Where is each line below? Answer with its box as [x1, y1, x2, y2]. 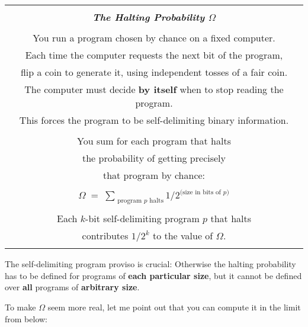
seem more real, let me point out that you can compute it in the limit [47, 300, 301, 313]
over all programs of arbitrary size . [5, 281, 140, 293]
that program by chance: [102, 168, 206, 182]
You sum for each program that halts [77, 134, 231, 148]
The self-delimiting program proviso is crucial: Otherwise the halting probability [5, 258, 296, 270]
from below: [5, 312, 47, 325]
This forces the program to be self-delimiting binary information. [19, 113, 289, 127]
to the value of [152, 229, 213, 243]
